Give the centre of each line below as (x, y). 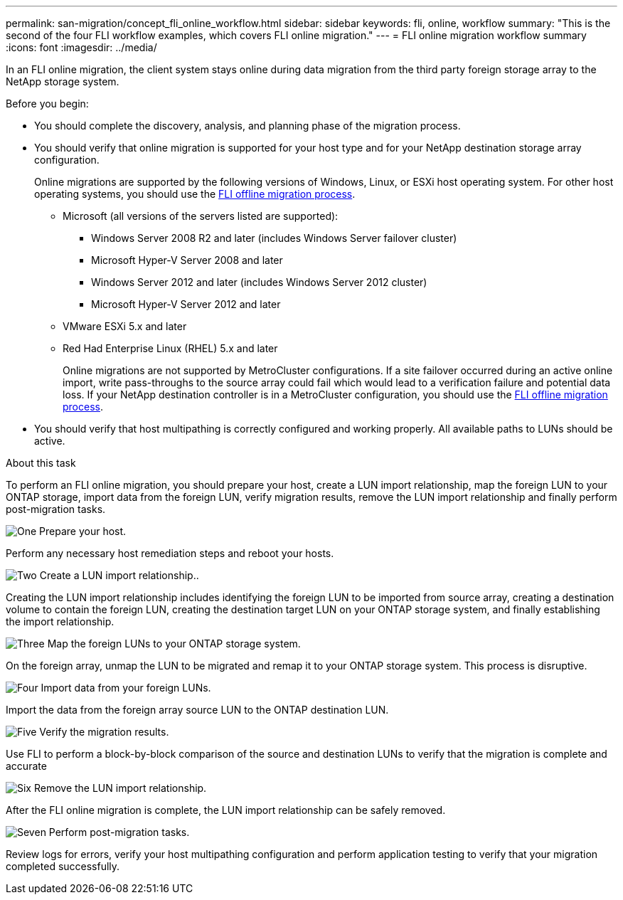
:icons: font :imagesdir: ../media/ (81, 47)
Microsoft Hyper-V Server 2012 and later (186, 304)
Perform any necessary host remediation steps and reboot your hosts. (170, 553)
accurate (26, 766)
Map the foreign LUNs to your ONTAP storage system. (174, 644)
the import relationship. (60, 621)
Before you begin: (47, 104)
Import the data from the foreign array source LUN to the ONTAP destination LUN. (197, 710)
